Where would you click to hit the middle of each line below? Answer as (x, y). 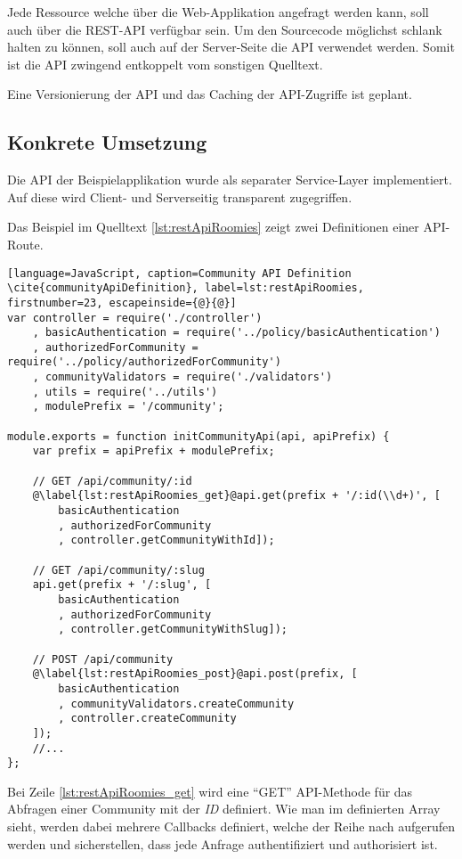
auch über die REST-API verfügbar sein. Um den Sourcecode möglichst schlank (225, 29)
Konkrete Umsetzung (107, 142)
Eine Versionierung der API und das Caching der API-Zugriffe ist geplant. (210, 94)
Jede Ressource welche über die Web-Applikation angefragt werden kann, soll (218, 12)
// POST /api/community (103, 659)
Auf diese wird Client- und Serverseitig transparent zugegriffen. (180, 196)
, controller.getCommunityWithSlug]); (173, 630)
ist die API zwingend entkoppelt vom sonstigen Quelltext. (165, 64)
